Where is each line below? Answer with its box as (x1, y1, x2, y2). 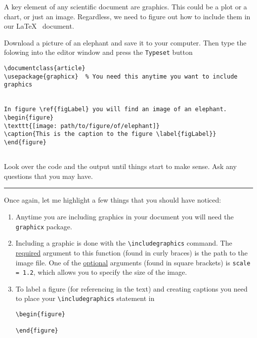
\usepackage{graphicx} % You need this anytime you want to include (4, 73, 238, 80)
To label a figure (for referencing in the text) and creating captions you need (15, 283, 248, 294)
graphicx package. (15, 221, 72, 231)
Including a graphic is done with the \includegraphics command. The (15, 238, 232, 248)
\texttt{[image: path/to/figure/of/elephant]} (4, 122, 160, 129)
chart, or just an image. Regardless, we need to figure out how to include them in (4, 11, 251, 21)
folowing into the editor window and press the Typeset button (4, 47, 193, 57)
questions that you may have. (4, 170, 93, 181)
